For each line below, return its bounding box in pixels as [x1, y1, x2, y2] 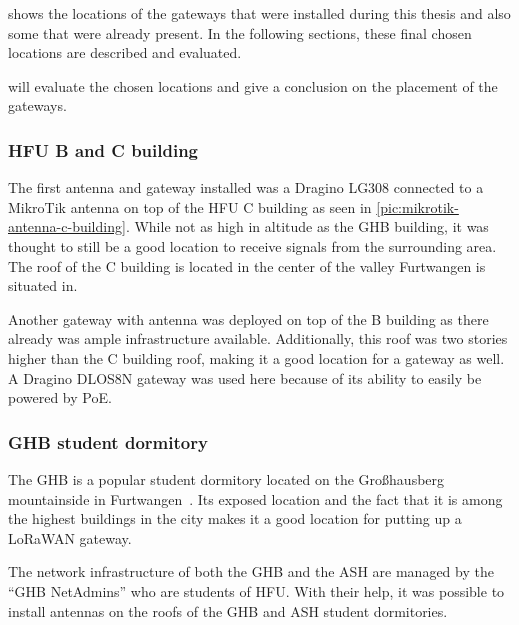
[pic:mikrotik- [376, 196, 459, 217]
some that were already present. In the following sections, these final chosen [8, 22, 472, 43]
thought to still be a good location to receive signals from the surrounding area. [8, 235, 497, 256]
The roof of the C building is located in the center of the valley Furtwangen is [8, 255, 486, 276]
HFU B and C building [8, 137, 199, 162]
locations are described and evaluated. [8, 42, 242, 63]
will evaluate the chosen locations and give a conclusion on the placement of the [8, 75, 498, 96]
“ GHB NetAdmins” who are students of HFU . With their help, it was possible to [8, 580, 505, 601]
